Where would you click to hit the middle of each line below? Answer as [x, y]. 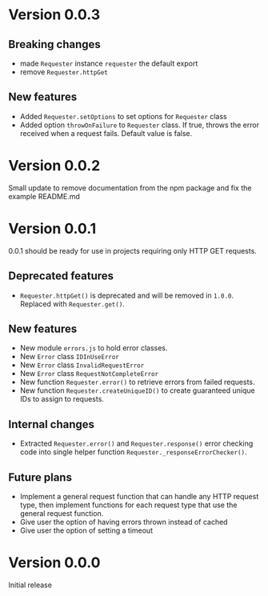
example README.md [44, 196]
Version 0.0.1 [52, 228]
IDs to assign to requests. [62, 399]
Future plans [40, 477]
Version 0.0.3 [54, 15]
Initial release [30, 585]
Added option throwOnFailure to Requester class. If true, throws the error [140, 125]
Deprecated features [61, 276]
